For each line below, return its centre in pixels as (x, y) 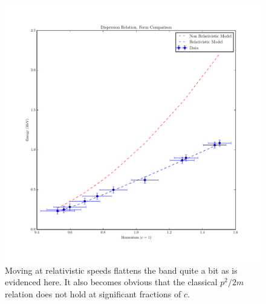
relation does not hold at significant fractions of (93, 293)
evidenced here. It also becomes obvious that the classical (111, 282)
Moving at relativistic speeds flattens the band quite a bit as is (121, 270)
